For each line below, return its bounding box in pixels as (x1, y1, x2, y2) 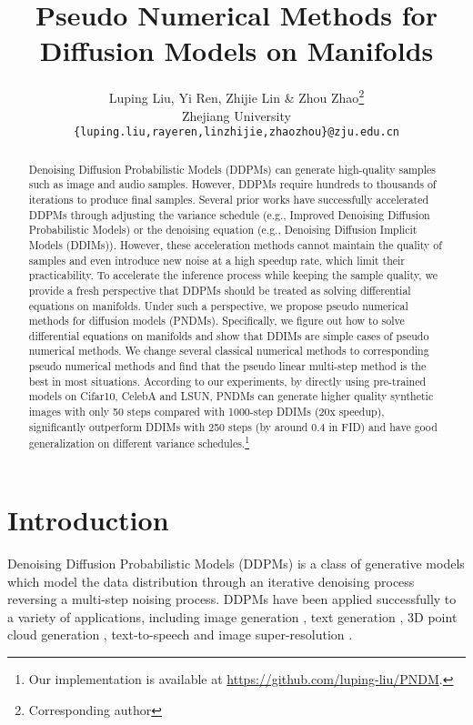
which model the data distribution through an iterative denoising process (7, 571, 415, 590)
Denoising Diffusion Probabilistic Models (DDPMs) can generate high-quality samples (28, 161, 436, 176)
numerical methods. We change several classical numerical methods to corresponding (28, 343, 429, 358)
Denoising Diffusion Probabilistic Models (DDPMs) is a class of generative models (7, 553, 465, 572)
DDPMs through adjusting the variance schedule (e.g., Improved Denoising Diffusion (28, 206, 430, 222)
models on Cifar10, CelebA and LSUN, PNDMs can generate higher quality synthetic (28, 388, 434, 404)
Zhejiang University (182, 106, 291, 125)
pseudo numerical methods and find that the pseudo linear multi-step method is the (28, 358, 427, 374)
